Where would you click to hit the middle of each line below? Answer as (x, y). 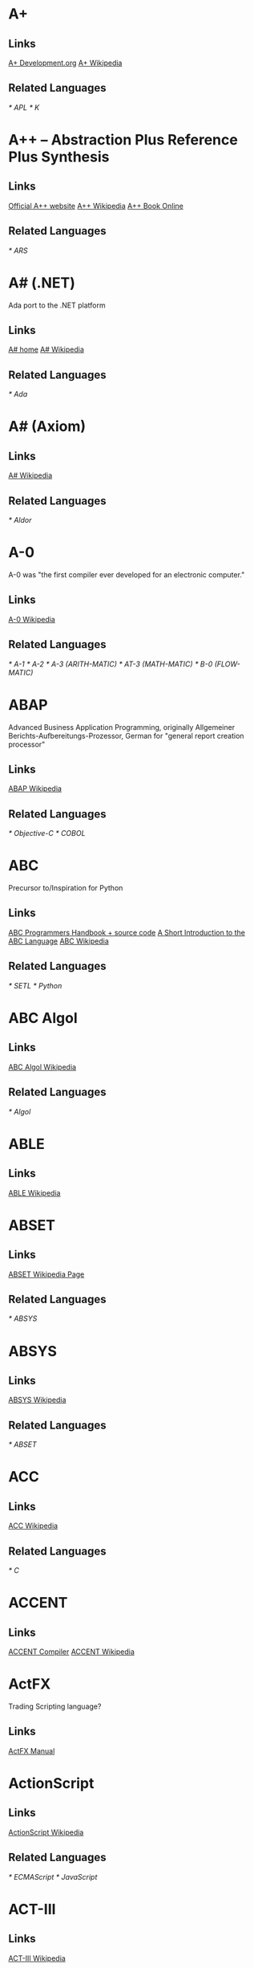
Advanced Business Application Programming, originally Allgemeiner (121, 727)
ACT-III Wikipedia (37, 1958)
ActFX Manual (32, 1750)
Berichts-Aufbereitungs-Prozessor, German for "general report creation (126, 735)
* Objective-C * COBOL (47, 833)
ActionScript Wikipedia (46, 1832)
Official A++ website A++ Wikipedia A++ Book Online (96, 206)
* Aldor (20, 520)
